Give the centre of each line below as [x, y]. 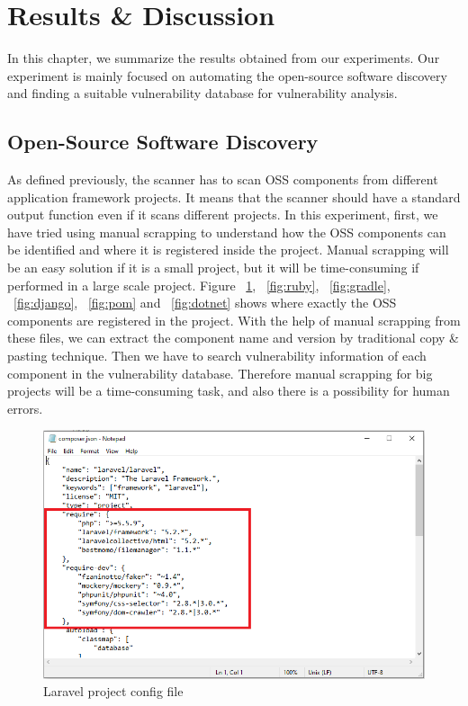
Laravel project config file [113, 691]
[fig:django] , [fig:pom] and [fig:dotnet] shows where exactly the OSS [205, 303]
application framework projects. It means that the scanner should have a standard [234, 197]
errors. [25, 408]
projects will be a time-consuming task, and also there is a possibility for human [229, 391]
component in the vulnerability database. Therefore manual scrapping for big [220, 373]
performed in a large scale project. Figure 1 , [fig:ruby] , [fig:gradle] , [199, 285]
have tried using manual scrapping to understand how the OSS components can [227, 232]
